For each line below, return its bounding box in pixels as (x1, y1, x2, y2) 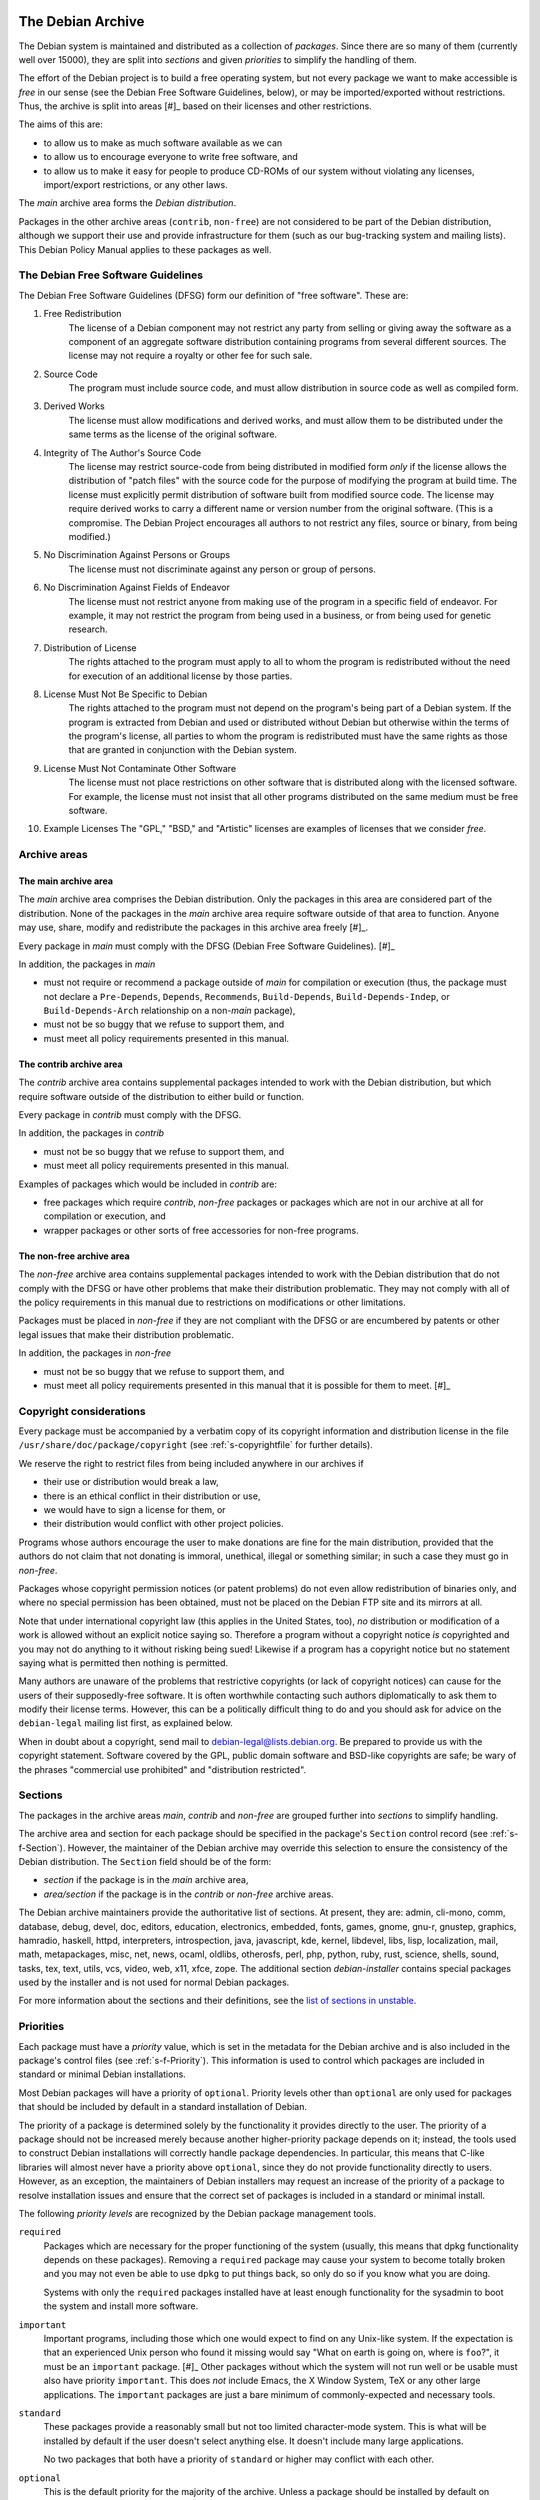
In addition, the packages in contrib (18, 1127, 165, 1139)
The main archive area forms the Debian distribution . (18, 197, 237, 209)
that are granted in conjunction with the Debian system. (68, 744, 297, 756)
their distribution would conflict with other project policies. (43, 1518, 284, 1530)
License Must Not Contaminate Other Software (43, 762, 237, 774)
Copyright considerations (18, 1404, 146, 1418)
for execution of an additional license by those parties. (68, 670, 293, 682)
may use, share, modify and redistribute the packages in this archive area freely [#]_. (18, 921, 369, 934)
